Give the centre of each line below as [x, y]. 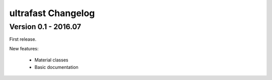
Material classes [51, 60]
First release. [23, 39]
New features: [24, 48]
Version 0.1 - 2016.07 [45, 27]
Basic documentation [56, 67]
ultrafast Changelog [52, 13]
